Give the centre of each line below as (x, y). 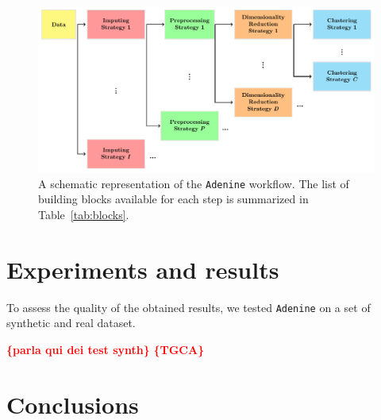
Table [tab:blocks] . (84, 214)
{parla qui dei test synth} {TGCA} (106, 349)
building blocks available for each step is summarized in (173, 199)
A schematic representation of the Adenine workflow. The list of (194, 183)
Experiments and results (143, 269)
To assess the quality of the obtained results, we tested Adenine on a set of (189, 307)
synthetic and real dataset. (71, 323)
